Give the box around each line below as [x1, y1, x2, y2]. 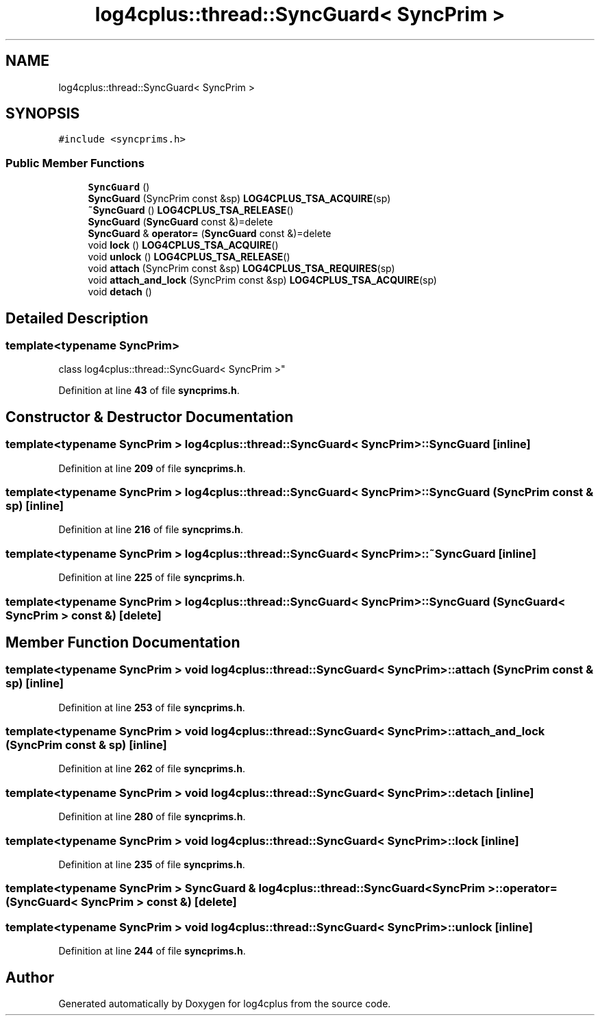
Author [5, 968, 54, 986]
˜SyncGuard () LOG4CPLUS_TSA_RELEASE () [88, 204, 294, 217]
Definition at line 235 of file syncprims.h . [58, 858, 245, 870]
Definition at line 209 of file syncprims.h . [58, 462, 246, 474]
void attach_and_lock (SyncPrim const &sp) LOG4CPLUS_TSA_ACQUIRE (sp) [88, 274, 437, 286]
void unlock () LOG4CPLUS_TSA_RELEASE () [88, 251, 290, 263]
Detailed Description [5, 309, 149, 327]
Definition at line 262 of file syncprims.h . [58, 763, 245, 775]
